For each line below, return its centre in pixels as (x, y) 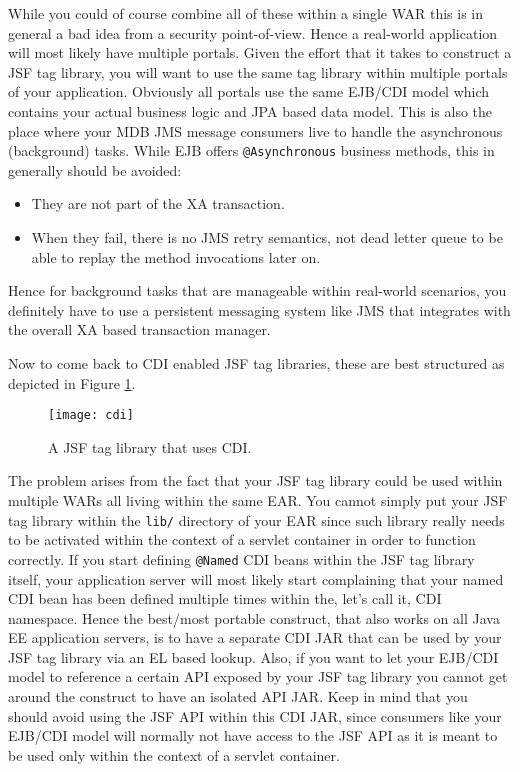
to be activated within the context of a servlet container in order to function (242, 539)
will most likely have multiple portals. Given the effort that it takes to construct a (260, 52)
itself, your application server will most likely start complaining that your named (256, 578)
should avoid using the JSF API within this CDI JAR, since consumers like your (255, 715)
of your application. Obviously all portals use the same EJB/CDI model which (249, 91)
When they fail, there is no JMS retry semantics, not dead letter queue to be (267, 237)
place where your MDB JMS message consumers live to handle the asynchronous (255, 130)
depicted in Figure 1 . (72, 382)
